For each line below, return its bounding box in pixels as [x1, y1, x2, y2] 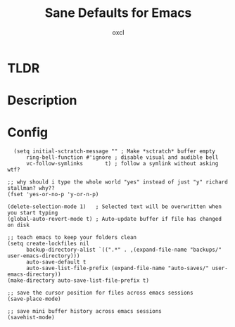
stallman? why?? [7, 185, 55, 192]
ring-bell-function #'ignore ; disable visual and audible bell [25, 154, 219, 161]
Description [7, 93, 77, 108]
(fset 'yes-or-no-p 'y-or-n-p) [7, 191, 99, 198]
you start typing [7, 210, 58, 217]
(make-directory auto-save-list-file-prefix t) [7, 277, 150, 284]
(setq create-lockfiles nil [7, 241, 90, 248]
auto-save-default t [25, 259, 87, 266]
